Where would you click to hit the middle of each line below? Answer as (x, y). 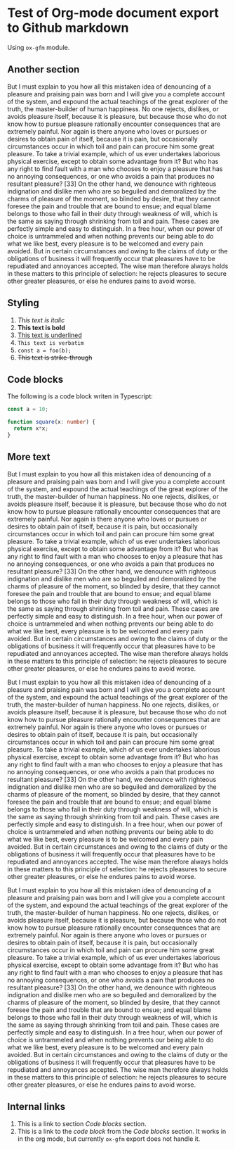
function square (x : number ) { (52, 422)
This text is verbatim (51, 343)
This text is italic (41, 320)
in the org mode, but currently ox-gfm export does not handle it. (109, 1139)
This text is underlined (49, 335)
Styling (23, 303)
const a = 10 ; (28, 410)
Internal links (36, 1107)
